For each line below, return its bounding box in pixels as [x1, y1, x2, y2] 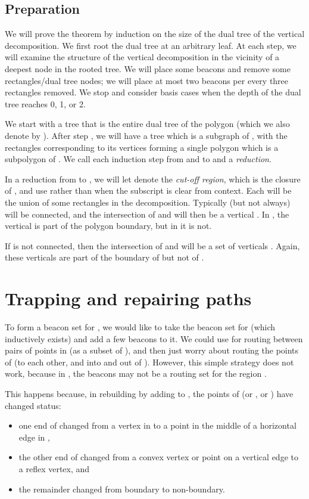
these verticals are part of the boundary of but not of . [5, 251, 204, 264]
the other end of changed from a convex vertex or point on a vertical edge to [18, 451, 298, 463]
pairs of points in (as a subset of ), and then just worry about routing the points [5, 344, 299, 357]
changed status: [5, 399, 61, 411]
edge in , [18, 430, 50, 443]
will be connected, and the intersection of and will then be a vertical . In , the [5, 207, 289, 220]
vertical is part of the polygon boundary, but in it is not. [5, 219, 212, 232]
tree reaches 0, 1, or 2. [5, 97, 86, 110]
